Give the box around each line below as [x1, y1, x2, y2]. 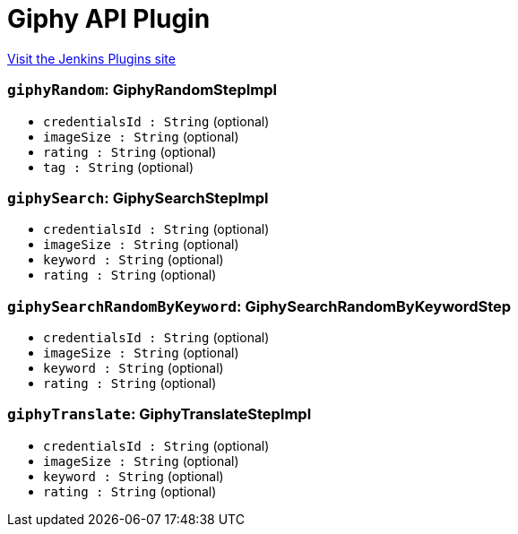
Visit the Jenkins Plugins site [7, 50, 176, 66]
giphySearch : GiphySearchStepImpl [7, 188, 269, 207]
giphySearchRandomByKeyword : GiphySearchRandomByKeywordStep [7, 297, 512, 315]
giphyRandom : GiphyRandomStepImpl [7, 81, 277, 99]
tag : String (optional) [43, 159, 194, 175]
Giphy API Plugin [7, 4, 211, 34]
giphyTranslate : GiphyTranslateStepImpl [7, 405, 312, 424]
